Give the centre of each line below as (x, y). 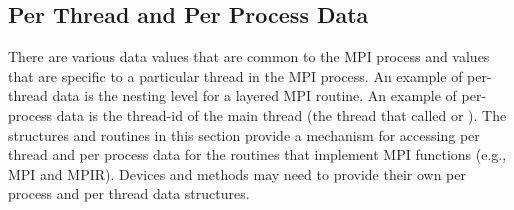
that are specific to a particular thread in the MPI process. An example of (235, 75)
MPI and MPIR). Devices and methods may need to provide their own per (237, 173)
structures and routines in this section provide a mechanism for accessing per (244, 134)
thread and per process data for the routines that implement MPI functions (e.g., (257, 154)
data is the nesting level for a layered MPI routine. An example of (254, 95)
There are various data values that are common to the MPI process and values (249, 56)
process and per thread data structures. (129, 193)
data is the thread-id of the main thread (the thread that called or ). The (281, 114)
